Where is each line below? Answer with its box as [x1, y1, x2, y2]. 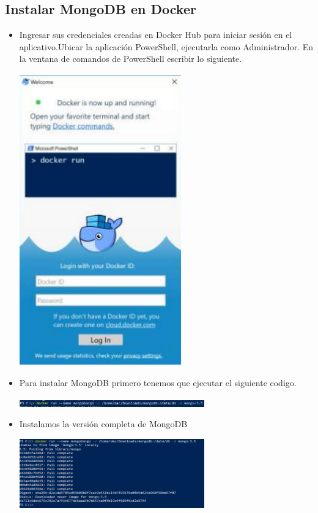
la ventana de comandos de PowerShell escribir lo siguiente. [19, 52, 242, 65]
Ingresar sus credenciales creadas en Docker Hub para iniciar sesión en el [19, 28, 292, 41]
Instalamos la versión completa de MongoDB [19, 417, 188, 430]
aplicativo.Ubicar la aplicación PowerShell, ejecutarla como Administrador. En [19, 40, 313, 53]
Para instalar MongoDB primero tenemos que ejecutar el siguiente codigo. [19, 376, 297, 389]
